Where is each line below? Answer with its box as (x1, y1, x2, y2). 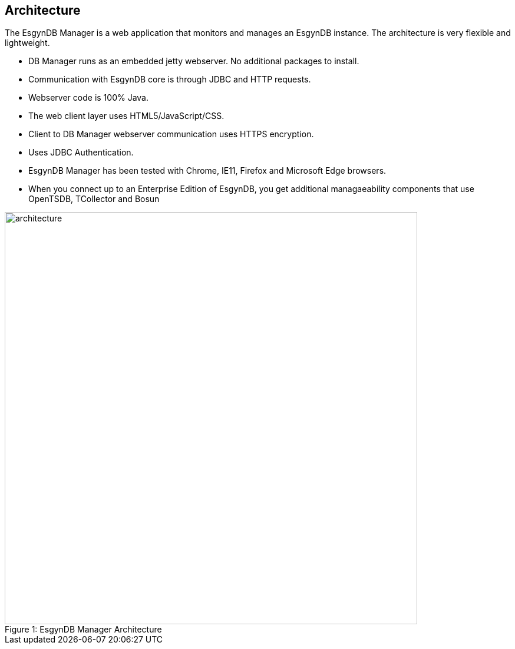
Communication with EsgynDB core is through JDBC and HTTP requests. (28, 74, 311, 85)
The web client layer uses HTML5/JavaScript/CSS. (28, 111, 225, 121)
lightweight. (5, 38, 50, 48)
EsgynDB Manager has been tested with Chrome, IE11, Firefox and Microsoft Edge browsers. (28, 165, 387, 176)
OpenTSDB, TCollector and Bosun (28, 194, 160, 204)
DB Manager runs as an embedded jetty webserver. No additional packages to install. (28, 56, 359, 67)
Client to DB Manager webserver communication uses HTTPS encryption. (28, 129, 314, 140)
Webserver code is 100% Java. (28, 92, 148, 103)
